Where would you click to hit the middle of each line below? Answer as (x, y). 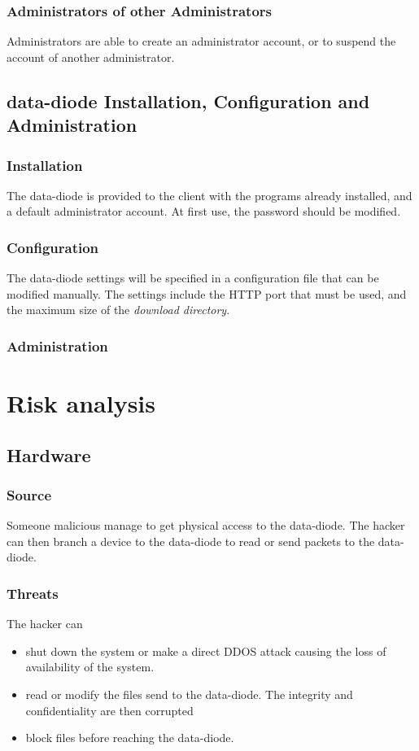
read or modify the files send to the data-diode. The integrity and (189, 694)
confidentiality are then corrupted (109, 710)
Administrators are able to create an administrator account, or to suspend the (201, 41)
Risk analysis (81, 403)
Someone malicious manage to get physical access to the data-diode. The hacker (206, 525)
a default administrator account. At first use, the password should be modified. (204, 211)
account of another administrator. (91, 57)
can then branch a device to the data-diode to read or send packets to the (191, 541)
